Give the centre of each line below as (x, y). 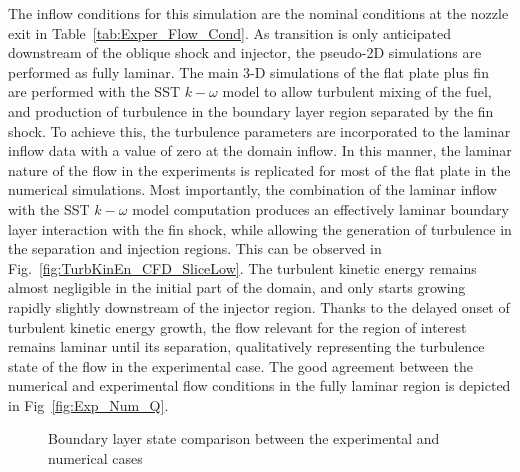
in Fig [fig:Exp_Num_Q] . (88, 404)
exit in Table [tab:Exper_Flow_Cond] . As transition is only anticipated (229, 32)
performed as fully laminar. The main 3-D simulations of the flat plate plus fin (248, 71)
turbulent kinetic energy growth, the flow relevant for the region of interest (237, 326)
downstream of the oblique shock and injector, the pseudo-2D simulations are (245, 52)
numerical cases (95, 458)
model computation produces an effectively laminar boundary (320, 208)
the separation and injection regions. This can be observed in (195, 248)
